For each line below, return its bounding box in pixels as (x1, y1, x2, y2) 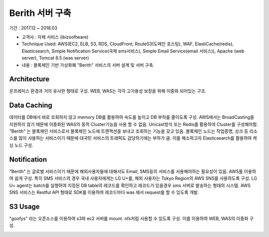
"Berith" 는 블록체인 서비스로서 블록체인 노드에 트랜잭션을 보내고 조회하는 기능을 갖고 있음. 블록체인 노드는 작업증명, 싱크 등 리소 (9, 128, 258, 134)
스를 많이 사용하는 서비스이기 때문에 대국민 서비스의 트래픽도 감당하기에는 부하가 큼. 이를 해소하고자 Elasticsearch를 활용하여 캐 (9, 135, 257, 141)
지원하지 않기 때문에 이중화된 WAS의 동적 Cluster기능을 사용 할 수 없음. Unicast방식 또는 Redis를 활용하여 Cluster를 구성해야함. (9, 121, 259, 127)
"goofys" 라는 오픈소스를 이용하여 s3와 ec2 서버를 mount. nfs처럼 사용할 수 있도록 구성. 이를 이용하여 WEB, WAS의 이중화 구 (9, 215, 254, 222)
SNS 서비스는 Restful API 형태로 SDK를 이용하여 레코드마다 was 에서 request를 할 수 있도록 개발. (9, 189, 199, 195)
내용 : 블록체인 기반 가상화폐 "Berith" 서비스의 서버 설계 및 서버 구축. (21, 62, 154, 68)
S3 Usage (9, 202, 40, 211)
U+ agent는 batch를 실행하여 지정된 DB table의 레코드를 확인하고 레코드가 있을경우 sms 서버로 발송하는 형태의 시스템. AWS (9, 182, 251, 188)
